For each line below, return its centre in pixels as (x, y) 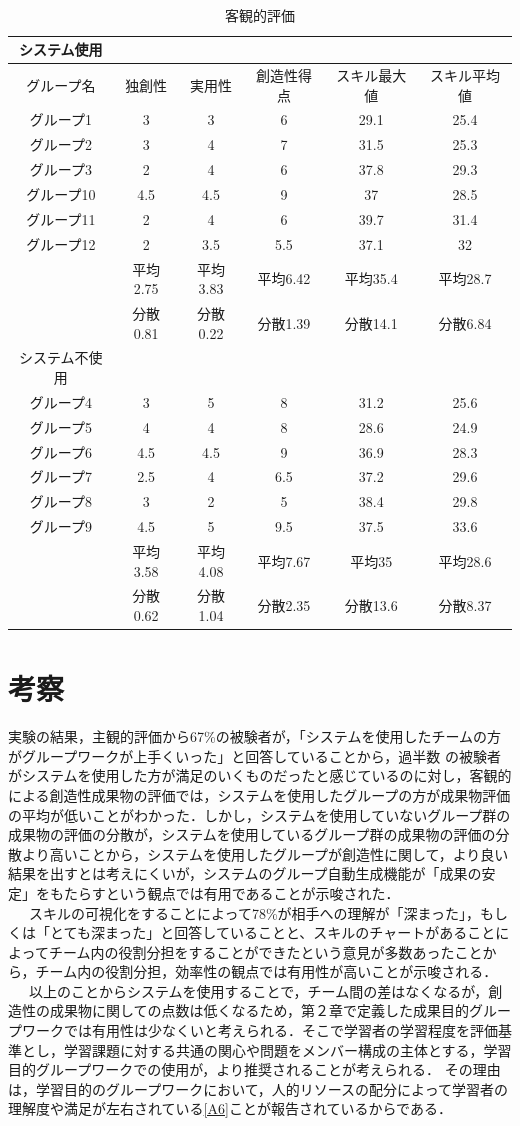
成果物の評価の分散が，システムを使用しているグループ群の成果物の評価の (252, 834)
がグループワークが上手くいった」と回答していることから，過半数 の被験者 (254, 755)
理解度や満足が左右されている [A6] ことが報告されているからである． (230, 1108)
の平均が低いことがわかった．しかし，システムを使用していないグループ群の (259, 814)
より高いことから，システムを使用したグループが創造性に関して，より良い (265, 853)
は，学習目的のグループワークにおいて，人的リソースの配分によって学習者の (258, 1088)
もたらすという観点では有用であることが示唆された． (224, 892)
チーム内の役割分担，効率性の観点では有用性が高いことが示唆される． (266, 971)
